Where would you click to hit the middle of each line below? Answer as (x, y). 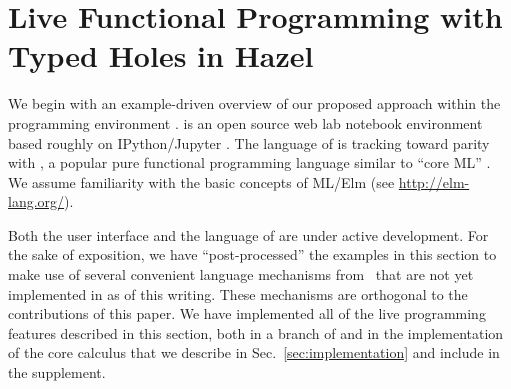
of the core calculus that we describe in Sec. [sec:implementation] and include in (254, 352)
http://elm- (434, 181)
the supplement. (57, 372)
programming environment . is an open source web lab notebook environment (245, 122)
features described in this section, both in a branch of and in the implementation (256, 332)
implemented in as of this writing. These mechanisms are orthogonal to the (238, 293)
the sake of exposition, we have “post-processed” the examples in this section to (252, 254)
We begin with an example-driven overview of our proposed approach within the (254, 103)
